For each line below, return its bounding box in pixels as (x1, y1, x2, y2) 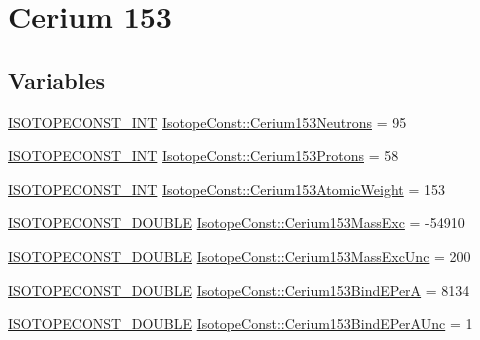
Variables (8, 64, 106, 95)
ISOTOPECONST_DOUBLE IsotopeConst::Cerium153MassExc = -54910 (8, 212, 465, 233)
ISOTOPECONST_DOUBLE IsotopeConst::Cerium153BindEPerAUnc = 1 (8, 313, 473, 334)
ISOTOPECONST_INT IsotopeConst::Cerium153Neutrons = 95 (8, 111, 407, 132)
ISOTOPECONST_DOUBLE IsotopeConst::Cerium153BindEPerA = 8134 (8, 279, 470, 300)
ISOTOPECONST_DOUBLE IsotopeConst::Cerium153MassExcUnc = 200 (8, 245, 471, 266)
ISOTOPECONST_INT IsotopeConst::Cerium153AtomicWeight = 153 (8, 178, 445, 199)
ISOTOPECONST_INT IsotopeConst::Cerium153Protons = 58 (8, 145, 399, 166)
